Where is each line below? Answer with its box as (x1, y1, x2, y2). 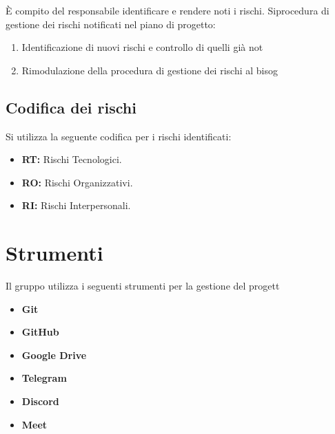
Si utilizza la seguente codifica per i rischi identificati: (6, 129, 232, 143)
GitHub (21, 325, 59, 339)
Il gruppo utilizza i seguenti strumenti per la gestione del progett (6, 279, 280, 293)
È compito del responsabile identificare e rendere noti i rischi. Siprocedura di (6, 3, 329, 17)
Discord (21, 394, 59, 409)
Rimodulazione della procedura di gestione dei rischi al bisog (21, 63, 278, 77)
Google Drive (21, 347, 87, 362)
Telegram (21, 371, 67, 385)
